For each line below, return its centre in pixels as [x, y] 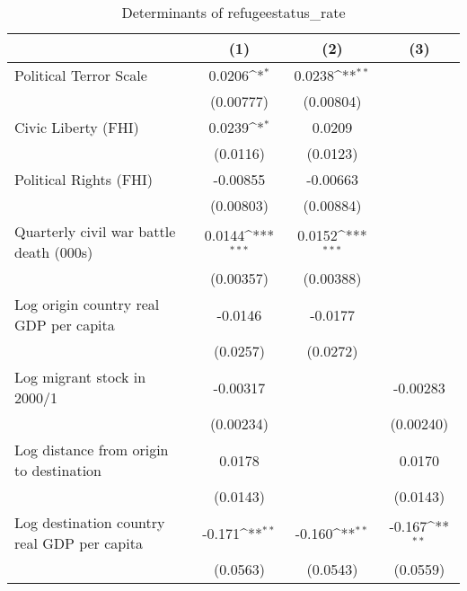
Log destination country [90, 522]
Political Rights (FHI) [84, 179]
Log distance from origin [92, 450]
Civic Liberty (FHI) [77, 127]
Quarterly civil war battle [95, 231]
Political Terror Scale [81, 75]
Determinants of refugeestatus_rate [233, 12]
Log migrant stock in [80, 377]
